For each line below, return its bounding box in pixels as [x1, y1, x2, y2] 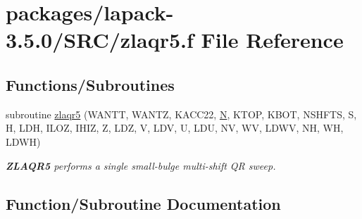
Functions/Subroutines [6, 73, 175, 95]
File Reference [201, 25, 344, 54]
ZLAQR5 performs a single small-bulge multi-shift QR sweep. [6, 158, 276, 173]
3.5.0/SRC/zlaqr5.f [6, 25, 194, 54]
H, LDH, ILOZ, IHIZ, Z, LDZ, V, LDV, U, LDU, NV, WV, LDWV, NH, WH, [6, 120, 344, 135]
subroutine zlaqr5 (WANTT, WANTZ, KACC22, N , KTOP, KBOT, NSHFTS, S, [6, 106, 357, 121]
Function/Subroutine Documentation [6, 192, 281, 214]
